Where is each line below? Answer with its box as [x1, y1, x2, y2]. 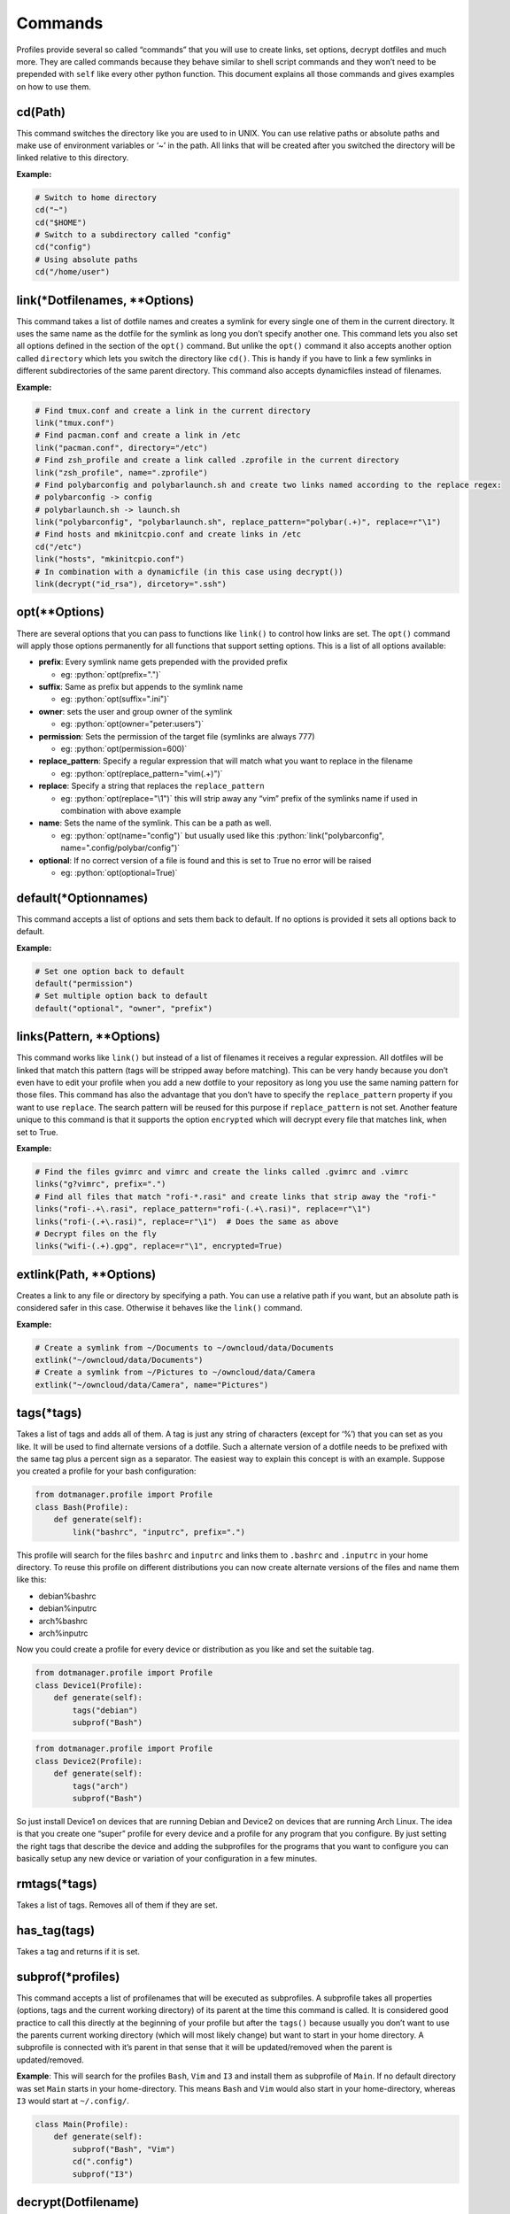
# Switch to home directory [35, 192, 157, 203]
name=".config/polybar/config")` [60, 842, 181, 854]
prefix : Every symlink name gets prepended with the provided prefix [38, 656, 288, 668]
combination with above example [60, 806, 182, 816]
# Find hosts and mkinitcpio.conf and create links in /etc [35, 530, 302, 539]
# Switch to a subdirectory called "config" [35, 229, 232, 239]
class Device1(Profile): [35, 1680, 143, 1691]
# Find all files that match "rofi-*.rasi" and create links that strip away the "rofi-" [35, 1191, 437, 1202]
